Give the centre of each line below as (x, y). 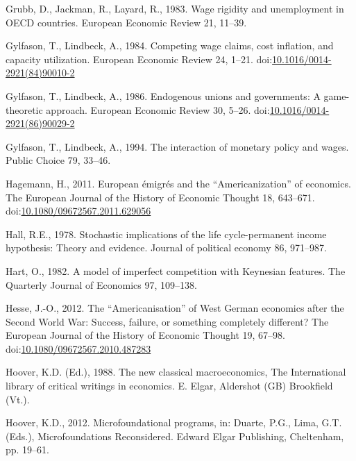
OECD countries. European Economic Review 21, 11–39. (126, 22)
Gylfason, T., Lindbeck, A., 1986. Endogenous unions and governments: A (163, 95)
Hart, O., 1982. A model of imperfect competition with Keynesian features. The (176, 270)
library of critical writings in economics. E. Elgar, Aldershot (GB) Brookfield (169, 386)
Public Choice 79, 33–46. (58, 160)
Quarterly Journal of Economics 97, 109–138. (101, 284)
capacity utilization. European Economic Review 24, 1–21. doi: (139, 59)
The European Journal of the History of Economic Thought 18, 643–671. (160, 197)
